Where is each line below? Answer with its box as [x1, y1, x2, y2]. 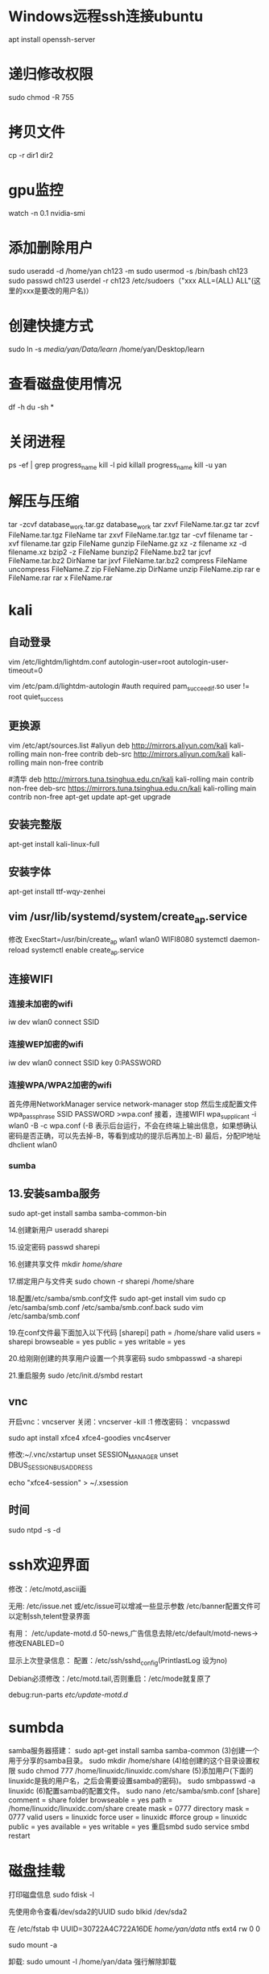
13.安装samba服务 [8, 1187, 101, 1201]
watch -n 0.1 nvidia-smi [8, 208, 86, 218]
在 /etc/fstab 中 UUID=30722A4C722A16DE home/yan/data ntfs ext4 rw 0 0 [8, 1924, 260, 1934]
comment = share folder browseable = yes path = [8, 1795, 173, 1805]
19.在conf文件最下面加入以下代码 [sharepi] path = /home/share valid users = [8, 1328, 262, 1337]
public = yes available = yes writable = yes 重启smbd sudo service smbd [8, 1822, 250, 1831]
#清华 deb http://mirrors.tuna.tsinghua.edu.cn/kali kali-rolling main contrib [8, 774, 255, 784]
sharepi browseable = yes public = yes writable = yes [8, 1337, 186, 1346]
